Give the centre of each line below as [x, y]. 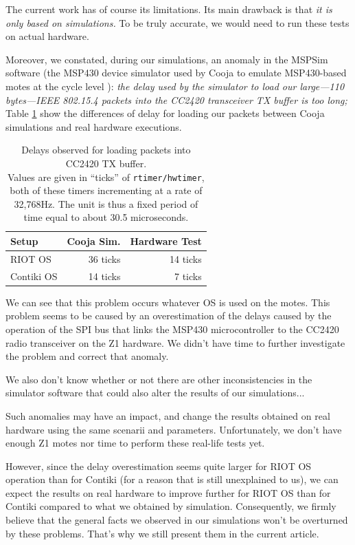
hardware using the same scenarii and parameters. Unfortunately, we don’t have [174, 429]
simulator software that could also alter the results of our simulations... [155, 393]
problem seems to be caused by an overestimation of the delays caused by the [169, 316]
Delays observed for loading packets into [106, 150]
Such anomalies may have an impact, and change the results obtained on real [168, 415]
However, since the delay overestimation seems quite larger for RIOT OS [159, 466]
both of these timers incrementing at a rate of [106, 190]
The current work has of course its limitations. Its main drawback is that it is [169, 9]
